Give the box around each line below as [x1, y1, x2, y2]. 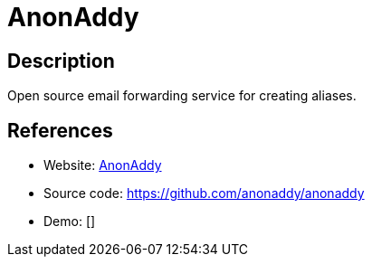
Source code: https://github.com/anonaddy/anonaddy [43, 185, 365, 202]
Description [7, 49, 115, 72]
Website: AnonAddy [43, 157, 162, 174]
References [7, 118, 113, 142]
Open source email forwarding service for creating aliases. [7, 88, 357, 104]
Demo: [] [43, 213, 96, 230]
